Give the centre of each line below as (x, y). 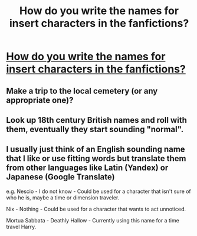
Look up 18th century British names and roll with (96, 120)
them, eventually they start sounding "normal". (95, 129)
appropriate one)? (40, 100)
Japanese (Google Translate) (60, 177)
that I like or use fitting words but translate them (96, 158)
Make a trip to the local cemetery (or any (82, 91)
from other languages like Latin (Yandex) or (87, 168)
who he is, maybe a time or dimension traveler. (63, 197)
